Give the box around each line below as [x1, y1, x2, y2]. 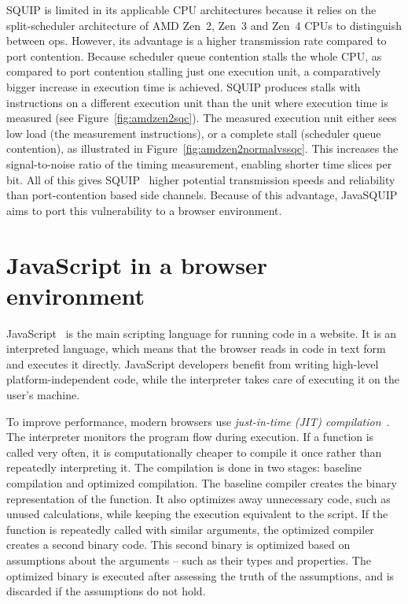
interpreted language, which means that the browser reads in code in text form [6, 340, 386, 357]
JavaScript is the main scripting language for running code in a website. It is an [6, 324, 397, 341]
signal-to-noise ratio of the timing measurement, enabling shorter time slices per [6, 155, 392, 172]
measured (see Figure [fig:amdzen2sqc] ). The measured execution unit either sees [6, 109, 397, 126]
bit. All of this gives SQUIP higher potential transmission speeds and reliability [6, 171, 395, 187]
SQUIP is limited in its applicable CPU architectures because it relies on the [6, 2, 377, 17]
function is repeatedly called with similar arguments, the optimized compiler [6, 521, 374, 537]
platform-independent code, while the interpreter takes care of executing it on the [6, 371, 399, 387]
